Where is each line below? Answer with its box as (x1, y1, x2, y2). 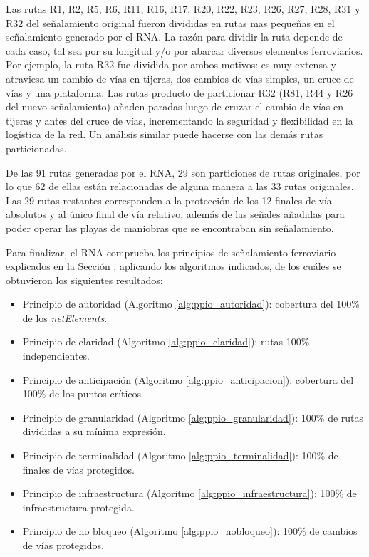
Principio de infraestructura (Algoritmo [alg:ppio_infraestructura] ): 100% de (22, 486, 357, 501)
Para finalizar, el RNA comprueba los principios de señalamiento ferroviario (6, 244, 336, 259)
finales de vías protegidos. (22, 462, 135, 477)
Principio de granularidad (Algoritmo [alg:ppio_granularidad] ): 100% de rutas (22, 410, 364, 425)
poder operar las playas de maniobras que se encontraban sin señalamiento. (6, 220, 334, 235)
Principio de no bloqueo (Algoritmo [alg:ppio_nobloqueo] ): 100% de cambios (22, 524, 358, 538)
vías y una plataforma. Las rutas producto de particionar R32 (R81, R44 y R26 (6, 85, 353, 100)
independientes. (22, 348, 90, 363)
